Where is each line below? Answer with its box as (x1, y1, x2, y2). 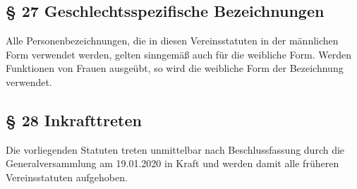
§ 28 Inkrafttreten (6, 109, 142, 130)
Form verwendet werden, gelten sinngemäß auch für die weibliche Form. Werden (6, 47, 351, 61)
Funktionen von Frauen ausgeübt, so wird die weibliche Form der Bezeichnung (6, 61, 344, 75)
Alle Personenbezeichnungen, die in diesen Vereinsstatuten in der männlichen (6, 33, 339, 48)
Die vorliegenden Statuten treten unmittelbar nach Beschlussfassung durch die (6, 142, 345, 157)
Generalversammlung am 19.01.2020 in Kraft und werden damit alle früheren (6, 156, 339, 171)
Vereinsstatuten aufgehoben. (6, 169, 128, 184)
